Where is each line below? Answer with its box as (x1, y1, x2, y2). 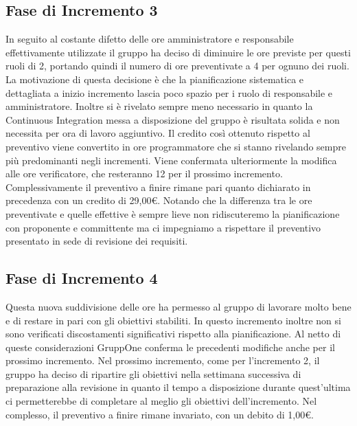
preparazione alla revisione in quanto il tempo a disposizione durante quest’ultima (5, 380, 351, 394)
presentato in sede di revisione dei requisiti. (5, 234, 188, 248)
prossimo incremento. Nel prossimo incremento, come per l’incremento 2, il (5, 353, 320, 368)
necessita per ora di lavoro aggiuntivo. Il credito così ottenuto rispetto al (5, 126, 310, 140)
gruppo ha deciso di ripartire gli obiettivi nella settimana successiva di (5, 366, 301, 381)
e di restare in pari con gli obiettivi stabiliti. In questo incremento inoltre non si (5, 313, 341, 327)
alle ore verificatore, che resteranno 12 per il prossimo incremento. (5, 166, 283, 181)
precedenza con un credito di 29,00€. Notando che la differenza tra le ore (5, 193, 312, 208)
